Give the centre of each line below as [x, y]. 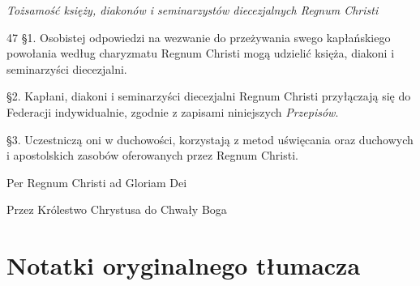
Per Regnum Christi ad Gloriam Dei [97, 182]
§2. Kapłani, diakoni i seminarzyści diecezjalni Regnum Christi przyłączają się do [209, 96]
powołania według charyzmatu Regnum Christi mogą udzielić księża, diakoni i [201, 53]
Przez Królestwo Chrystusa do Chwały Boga [117, 209]
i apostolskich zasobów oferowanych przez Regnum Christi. [152, 155]
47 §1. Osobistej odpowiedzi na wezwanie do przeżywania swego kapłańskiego [199, 37]
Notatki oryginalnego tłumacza [184, 265]
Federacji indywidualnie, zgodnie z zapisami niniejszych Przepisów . [173, 111]
